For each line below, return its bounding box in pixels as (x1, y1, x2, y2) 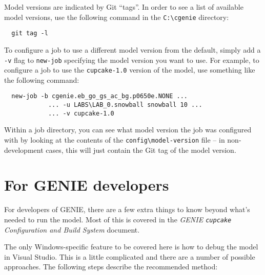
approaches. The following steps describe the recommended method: (4, 261, 218, 272)
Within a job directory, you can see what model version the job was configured (4, 124, 252, 135)
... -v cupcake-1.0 (48, 109, 114, 117)
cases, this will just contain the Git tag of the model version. (46, 144, 236, 155)
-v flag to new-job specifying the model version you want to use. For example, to (4, 54, 259, 65)
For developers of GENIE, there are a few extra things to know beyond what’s (4, 204, 250, 215)
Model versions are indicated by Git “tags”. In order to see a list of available (4, 2, 243, 12)
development (4, 144, 44, 155)
